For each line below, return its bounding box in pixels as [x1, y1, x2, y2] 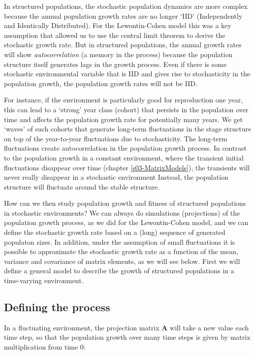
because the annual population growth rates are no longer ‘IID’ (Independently [4, 10, 243, 21]
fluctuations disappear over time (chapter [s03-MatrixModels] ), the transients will [4, 162, 250, 172]
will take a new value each [170, 322, 249, 332]
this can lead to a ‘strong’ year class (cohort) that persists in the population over [4, 104, 249, 114]
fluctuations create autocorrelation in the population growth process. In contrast [4, 143, 247, 153]
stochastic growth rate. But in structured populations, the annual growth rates [4, 39, 242, 50]
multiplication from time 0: [4, 342, 86, 352]
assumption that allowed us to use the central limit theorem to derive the [4, 30, 225, 40]
